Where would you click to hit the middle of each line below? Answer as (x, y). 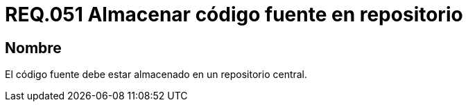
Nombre (33, 48)
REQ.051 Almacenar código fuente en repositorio (234, 14)
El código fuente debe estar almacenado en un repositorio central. (156, 75)
